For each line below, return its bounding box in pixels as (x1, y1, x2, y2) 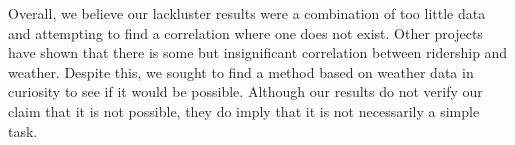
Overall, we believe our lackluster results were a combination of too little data (8, 3, 486, 23)
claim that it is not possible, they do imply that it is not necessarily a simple (8, 100, 480, 121)
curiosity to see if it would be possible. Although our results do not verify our (8, 81, 483, 102)
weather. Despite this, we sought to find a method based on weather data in (8, 61, 474, 82)
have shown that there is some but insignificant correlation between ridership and (8, 42, 508, 63)
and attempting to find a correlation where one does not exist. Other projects (8, 22, 483, 43)
